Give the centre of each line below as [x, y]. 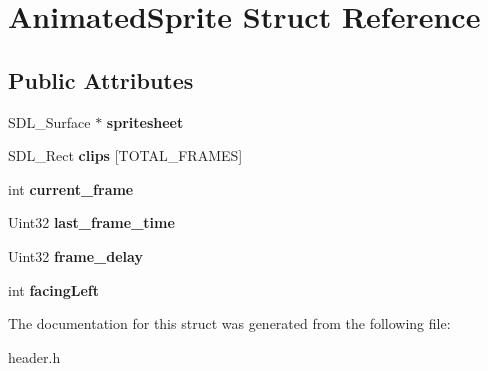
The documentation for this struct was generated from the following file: [229, 323]
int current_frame [71, 188]
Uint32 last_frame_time [91, 222]
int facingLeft [54, 289]
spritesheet [145, 121]
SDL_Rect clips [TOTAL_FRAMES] [125, 155]
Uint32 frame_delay [75, 255]
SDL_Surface [49, 121]
